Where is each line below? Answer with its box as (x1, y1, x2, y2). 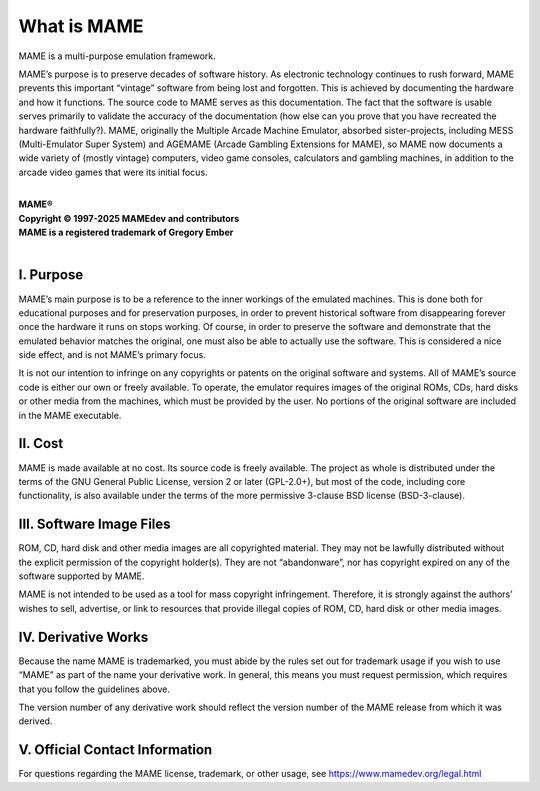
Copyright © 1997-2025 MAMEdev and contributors (18, 212, 240, 224)
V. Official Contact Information (18, 741, 213, 759)
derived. (18, 715, 53, 727)
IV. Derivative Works (18, 628, 149, 645)
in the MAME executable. (18, 409, 122, 421)
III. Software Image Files (18, 516, 171, 533)
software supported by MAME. (18, 570, 145, 582)
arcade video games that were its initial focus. (18, 166, 209, 178)
